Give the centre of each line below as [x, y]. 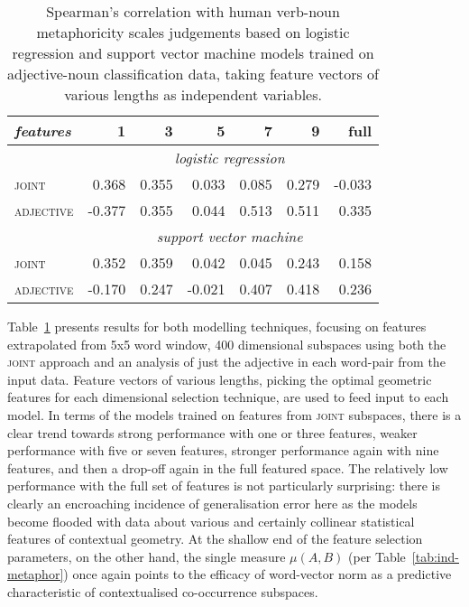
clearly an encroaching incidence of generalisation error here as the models [212, 503]
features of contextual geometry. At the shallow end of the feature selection [215, 539]
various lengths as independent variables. [193, 94]
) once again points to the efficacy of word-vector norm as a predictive [257, 574]
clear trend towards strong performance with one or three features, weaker [212, 432]
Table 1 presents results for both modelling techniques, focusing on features [217, 326]
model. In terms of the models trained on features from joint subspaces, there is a [234, 414]
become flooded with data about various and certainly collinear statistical [211, 521]
